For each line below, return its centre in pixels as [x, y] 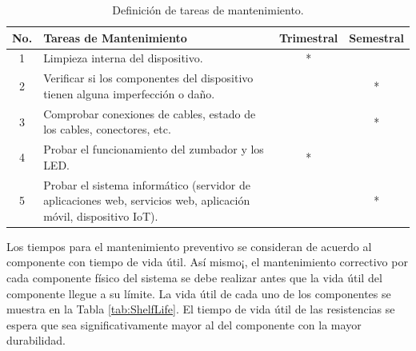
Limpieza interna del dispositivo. [123, 58]
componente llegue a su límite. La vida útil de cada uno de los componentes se [199, 293]
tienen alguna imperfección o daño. [129, 93]
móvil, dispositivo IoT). [101, 215]
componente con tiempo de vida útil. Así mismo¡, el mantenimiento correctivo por [207, 262]
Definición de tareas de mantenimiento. [208, 10]
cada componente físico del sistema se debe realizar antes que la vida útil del [194, 278]
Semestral [376, 37]
